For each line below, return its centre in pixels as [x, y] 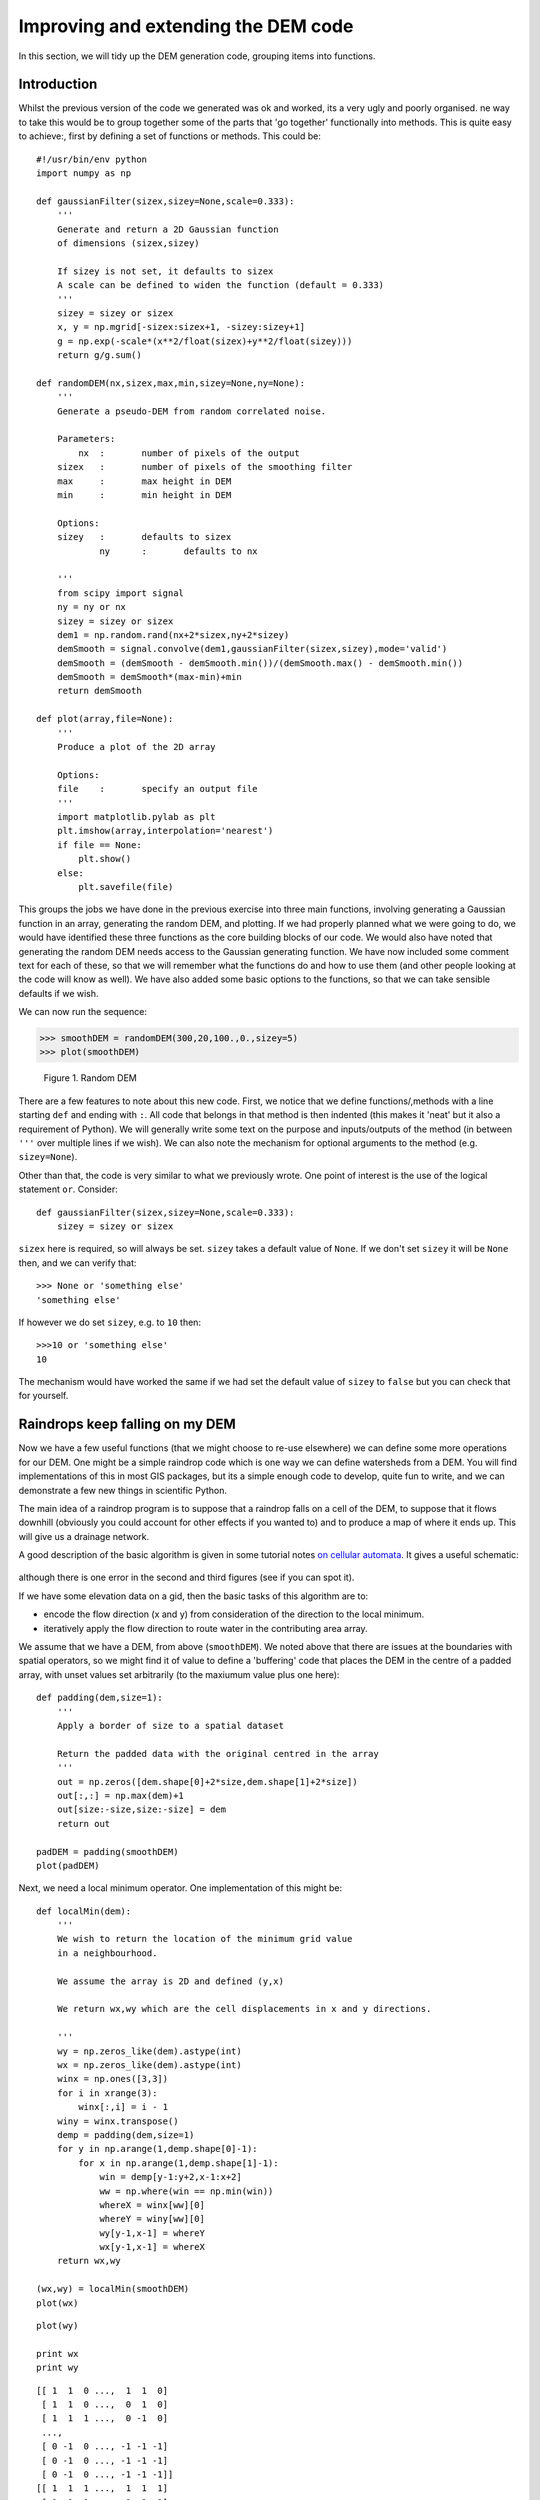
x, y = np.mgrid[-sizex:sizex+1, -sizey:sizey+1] [180, 327]
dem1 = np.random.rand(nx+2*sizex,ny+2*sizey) [173, 634]
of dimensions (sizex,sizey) [128, 243]
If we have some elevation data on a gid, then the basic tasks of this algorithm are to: [193, 1596]
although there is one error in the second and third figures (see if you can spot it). [186, 1577]
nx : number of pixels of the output [189, 453]
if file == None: [99, 844]
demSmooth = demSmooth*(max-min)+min [149, 677]
